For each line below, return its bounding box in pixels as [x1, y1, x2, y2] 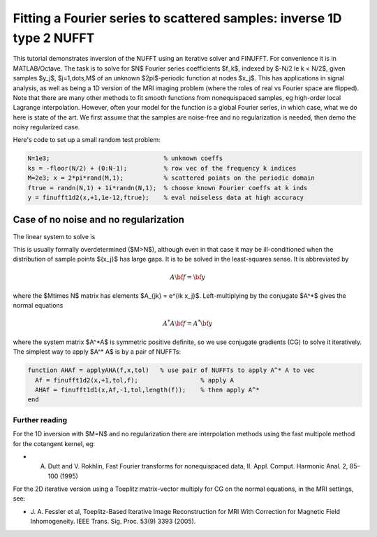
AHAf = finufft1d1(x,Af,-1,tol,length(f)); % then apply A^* [35, 386, 260, 394]
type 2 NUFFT [13, 30, 95, 45]
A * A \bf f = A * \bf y [163, 318, 213, 328]
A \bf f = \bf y [170, 273, 206, 281]
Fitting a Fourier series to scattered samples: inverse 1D [13, 10, 342, 26]
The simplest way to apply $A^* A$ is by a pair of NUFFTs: [13, 348, 182, 356]
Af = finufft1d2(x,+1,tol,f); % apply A [35, 376, 234, 384]
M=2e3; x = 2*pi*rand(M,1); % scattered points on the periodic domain [27, 174, 316, 182]
